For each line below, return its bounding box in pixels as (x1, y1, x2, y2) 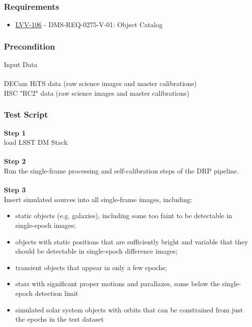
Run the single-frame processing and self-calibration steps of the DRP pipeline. (4, 166, 239, 175)
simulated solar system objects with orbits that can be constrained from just (15, 304, 243, 314)
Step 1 (4, 127, 26, 138)
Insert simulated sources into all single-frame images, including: (4, 194, 192, 204)
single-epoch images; (15, 220, 76, 230)
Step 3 (4, 185, 26, 195)
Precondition (4, 40, 55, 52)
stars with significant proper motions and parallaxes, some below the (15, 278, 220, 289)
